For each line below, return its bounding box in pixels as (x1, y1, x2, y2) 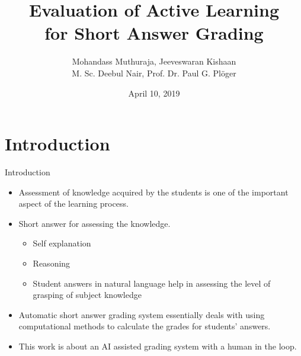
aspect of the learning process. (18, 197, 129, 210)
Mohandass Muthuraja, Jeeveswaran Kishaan (72, 55, 236, 68)
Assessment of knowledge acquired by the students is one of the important (18, 185, 289, 198)
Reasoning (33, 257, 71, 269)
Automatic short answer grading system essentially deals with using (18, 308, 265, 320)
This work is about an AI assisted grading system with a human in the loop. (18, 339, 297, 352)
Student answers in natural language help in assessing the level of (33, 277, 271, 289)
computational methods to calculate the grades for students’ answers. (18, 320, 271, 332)
